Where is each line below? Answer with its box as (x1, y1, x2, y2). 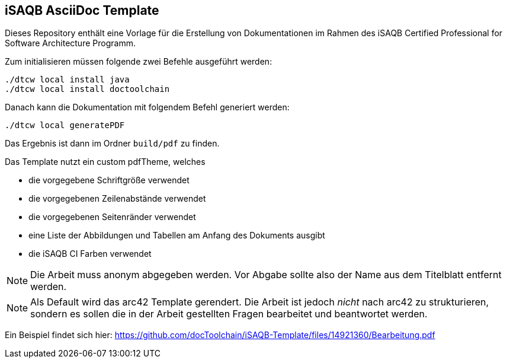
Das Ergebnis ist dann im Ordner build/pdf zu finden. (5, 138, 220, 149)
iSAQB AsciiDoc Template (5, 3, 159, 18)
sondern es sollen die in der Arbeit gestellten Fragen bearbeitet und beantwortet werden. (30, 308, 428, 320)
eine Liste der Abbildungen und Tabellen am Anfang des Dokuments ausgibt (28, 230, 325, 241)
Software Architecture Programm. (5, 38, 136, 49)
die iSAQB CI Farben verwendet (28, 249, 152, 259)
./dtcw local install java (5, 75, 130, 85)
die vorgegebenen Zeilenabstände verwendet (28, 193, 206, 204)
